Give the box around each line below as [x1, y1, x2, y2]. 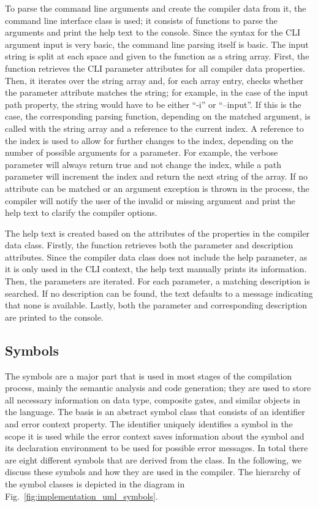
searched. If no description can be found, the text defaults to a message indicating [5, 286, 313, 299]
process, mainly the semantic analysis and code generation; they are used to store [5, 381, 311, 394]
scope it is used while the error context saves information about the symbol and [5, 429, 305, 442]
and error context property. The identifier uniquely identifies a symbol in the [5, 417, 293, 430]
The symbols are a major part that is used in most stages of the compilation [5, 369, 292, 382]
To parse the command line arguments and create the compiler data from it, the [5, 2, 306, 14]
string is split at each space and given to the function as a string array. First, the [5, 50, 309, 63]
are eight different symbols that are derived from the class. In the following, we [5, 453, 301, 466]
